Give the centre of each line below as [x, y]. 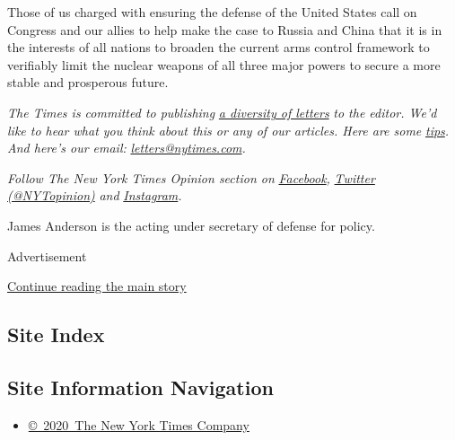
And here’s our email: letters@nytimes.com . [127, 148]
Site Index [56, 334]
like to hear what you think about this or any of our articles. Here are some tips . [228, 130]
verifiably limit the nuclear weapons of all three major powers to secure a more [224, 64]
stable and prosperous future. [88, 82]
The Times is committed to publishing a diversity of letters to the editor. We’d [222, 112]
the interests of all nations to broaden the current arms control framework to [219, 47]
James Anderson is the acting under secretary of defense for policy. [191, 225]
